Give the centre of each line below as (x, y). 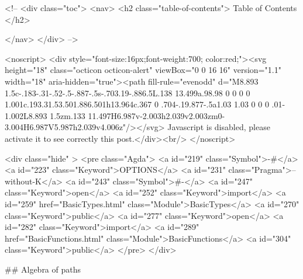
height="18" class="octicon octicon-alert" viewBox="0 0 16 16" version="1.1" (143, 70)
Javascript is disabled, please (219, 127)
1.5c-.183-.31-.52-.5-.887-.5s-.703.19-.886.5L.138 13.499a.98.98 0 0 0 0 (128, 93)
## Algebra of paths (43, 269)
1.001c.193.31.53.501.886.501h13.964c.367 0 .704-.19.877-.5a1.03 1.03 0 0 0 (137, 104)
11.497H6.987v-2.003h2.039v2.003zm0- (156, 115)
